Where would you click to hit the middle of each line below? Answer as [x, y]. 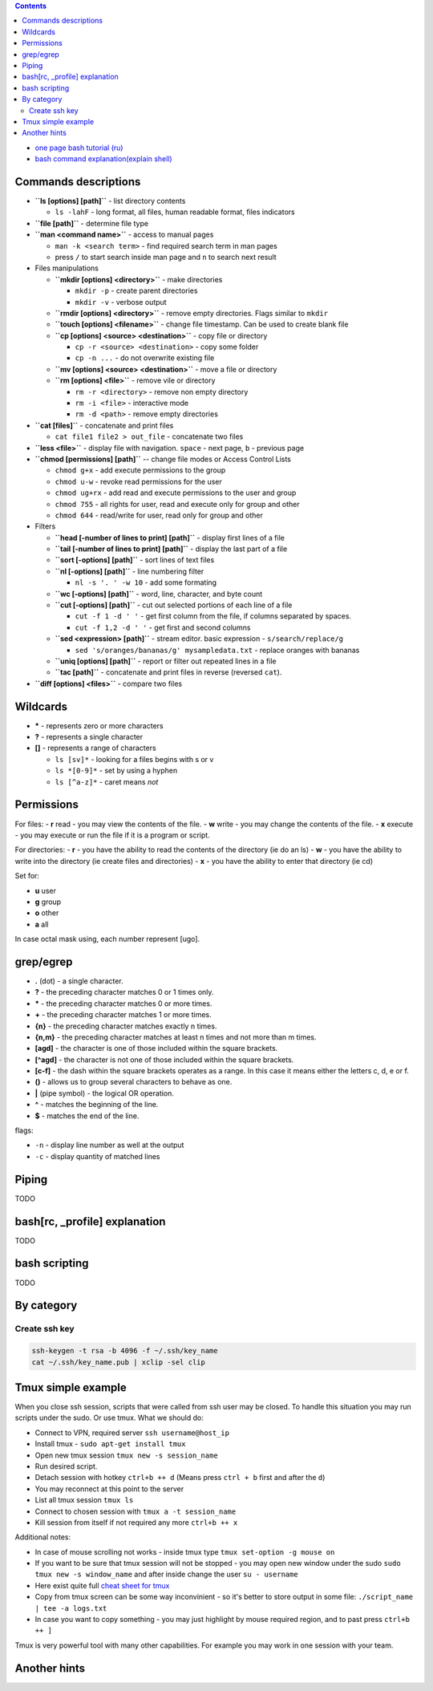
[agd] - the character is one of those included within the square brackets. [156, 1048]
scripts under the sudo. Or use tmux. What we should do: [109, 1418]
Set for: [27, 876]
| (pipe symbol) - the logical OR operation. [104, 1093]
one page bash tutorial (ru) [79, 148]
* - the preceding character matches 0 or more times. [123, 1004]
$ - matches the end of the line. [87, 1116]
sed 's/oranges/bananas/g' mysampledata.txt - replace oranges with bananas [217, 650]
